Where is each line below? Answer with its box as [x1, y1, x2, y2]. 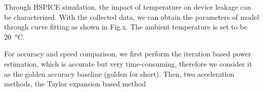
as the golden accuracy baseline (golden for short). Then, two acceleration [4, 68, 235, 79]
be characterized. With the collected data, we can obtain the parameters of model [4, 11, 259, 22]
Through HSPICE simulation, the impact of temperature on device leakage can [4, 2, 251, 12]
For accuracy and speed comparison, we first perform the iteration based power [4, 48, 251, 59]
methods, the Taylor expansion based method [4, 78, 146, 89]
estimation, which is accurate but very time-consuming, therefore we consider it [4, 58, 252, 69]
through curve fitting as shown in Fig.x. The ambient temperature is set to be [4, 21, 247, 32]
